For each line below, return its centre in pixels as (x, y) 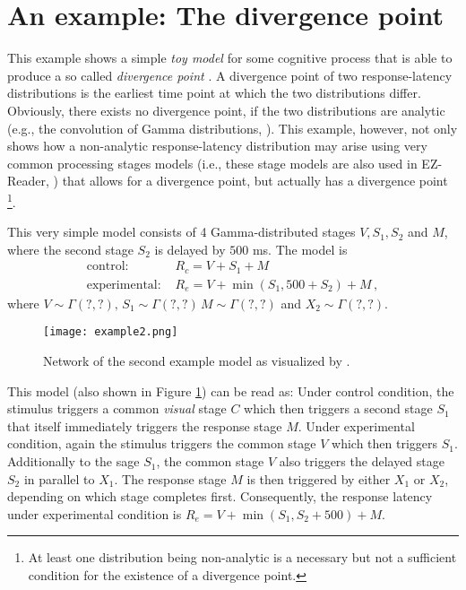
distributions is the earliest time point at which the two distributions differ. (214, 93)
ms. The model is (300, 249)
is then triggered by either (319, 478)
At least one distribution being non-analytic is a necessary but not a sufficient (242, 557)
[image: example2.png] (111, 332)
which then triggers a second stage (338, 408)
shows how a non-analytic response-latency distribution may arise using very (217, 146)
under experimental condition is (95, 513)
